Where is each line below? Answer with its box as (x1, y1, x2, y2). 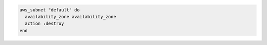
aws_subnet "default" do (19, 7, 80, 12)
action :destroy (25, 21, 64, 27)
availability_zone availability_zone (25, 14, 116, 19)
